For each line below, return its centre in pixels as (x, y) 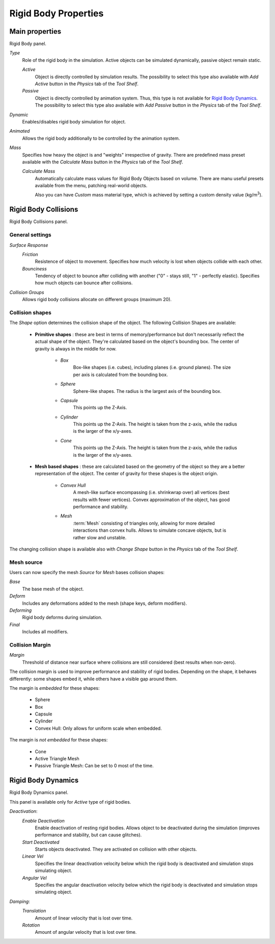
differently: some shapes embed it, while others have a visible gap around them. (93, 679)
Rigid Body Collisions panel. (39, 221)
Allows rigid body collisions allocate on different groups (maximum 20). (97, 300)
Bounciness (34, 268)
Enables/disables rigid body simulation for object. (74, 121)
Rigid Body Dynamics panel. (39, 792)
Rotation (31, 925)
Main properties (35, 31)
